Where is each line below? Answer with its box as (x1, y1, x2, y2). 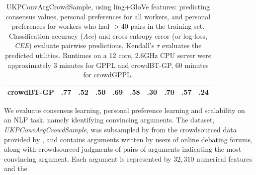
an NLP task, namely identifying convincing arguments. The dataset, (4, 115, 215, 125)
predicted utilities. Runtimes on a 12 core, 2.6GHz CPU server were (4, 50, 211, 60)
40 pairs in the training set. (121, 21, 205, 31)
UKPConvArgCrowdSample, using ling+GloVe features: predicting (6, 1, 210, 11)
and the (4, 163, 27, 174)
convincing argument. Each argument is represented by (4, 153, 171, 164)
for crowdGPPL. (83, 69, 133, 80)
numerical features (196, 153, 253, 164)
